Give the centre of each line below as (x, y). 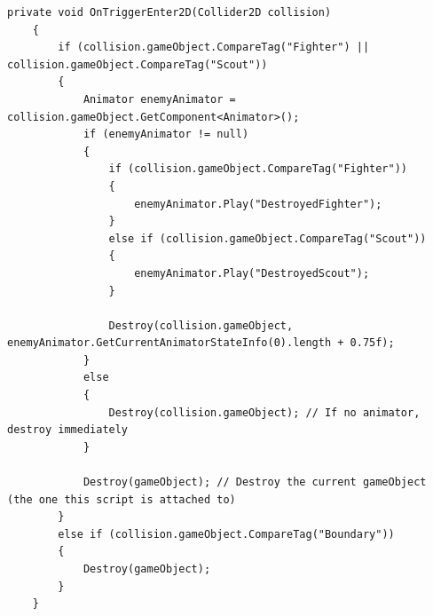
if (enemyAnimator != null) (166, 134)
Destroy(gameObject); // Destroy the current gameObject (255, 482)
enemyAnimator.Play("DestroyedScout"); (252, 273)
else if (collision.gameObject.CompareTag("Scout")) (268, 238)
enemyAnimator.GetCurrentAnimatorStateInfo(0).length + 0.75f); (201, 343)
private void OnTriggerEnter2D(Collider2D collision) (169, 12)
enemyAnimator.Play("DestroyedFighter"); (258, 204)
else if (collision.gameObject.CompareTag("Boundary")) (226, 534)
